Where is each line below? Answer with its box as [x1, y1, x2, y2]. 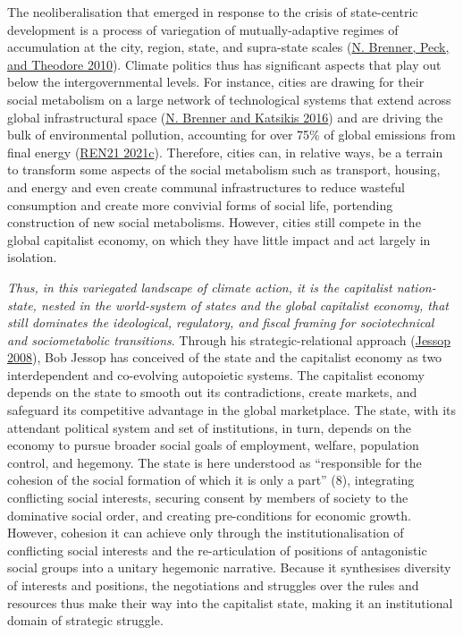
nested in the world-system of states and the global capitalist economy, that [40, 295, 449, 314]
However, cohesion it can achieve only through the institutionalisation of [7, 523, 404, 542]
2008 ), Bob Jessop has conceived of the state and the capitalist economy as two [7, 348, 442, 367]
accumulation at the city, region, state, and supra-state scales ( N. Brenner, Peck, [7, 38, 450, 56]
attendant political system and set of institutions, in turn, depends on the [7, 418, 412, 436]
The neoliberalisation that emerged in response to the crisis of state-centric [7, 3, 418, 21]
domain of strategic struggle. [7, 611, 164, 630]
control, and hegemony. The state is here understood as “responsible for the [7, 453, 422, 471]
